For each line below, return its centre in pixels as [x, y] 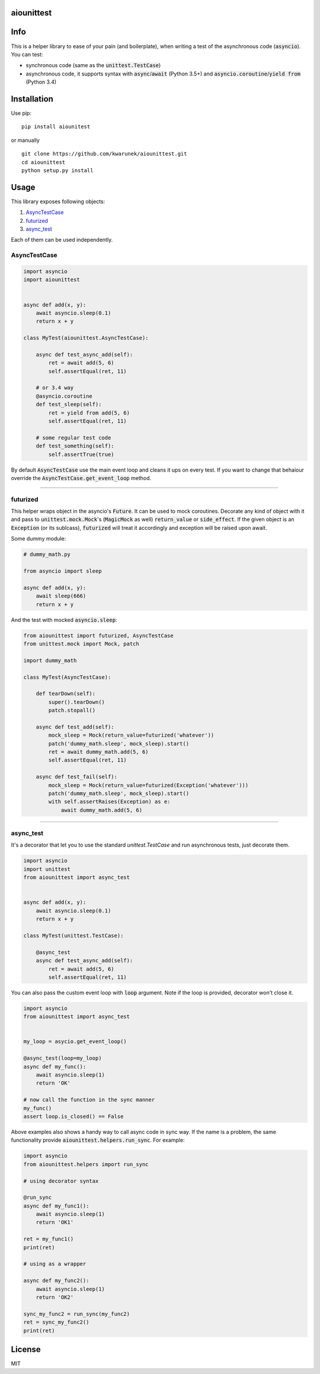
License [26, 1349]
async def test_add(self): [75, 727]
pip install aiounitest [56, 127]
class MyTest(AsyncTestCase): [67, 677]
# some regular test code [73, 438]
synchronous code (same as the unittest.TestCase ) [93, 65]
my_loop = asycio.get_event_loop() [75, 1042]
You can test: [27, 54]
